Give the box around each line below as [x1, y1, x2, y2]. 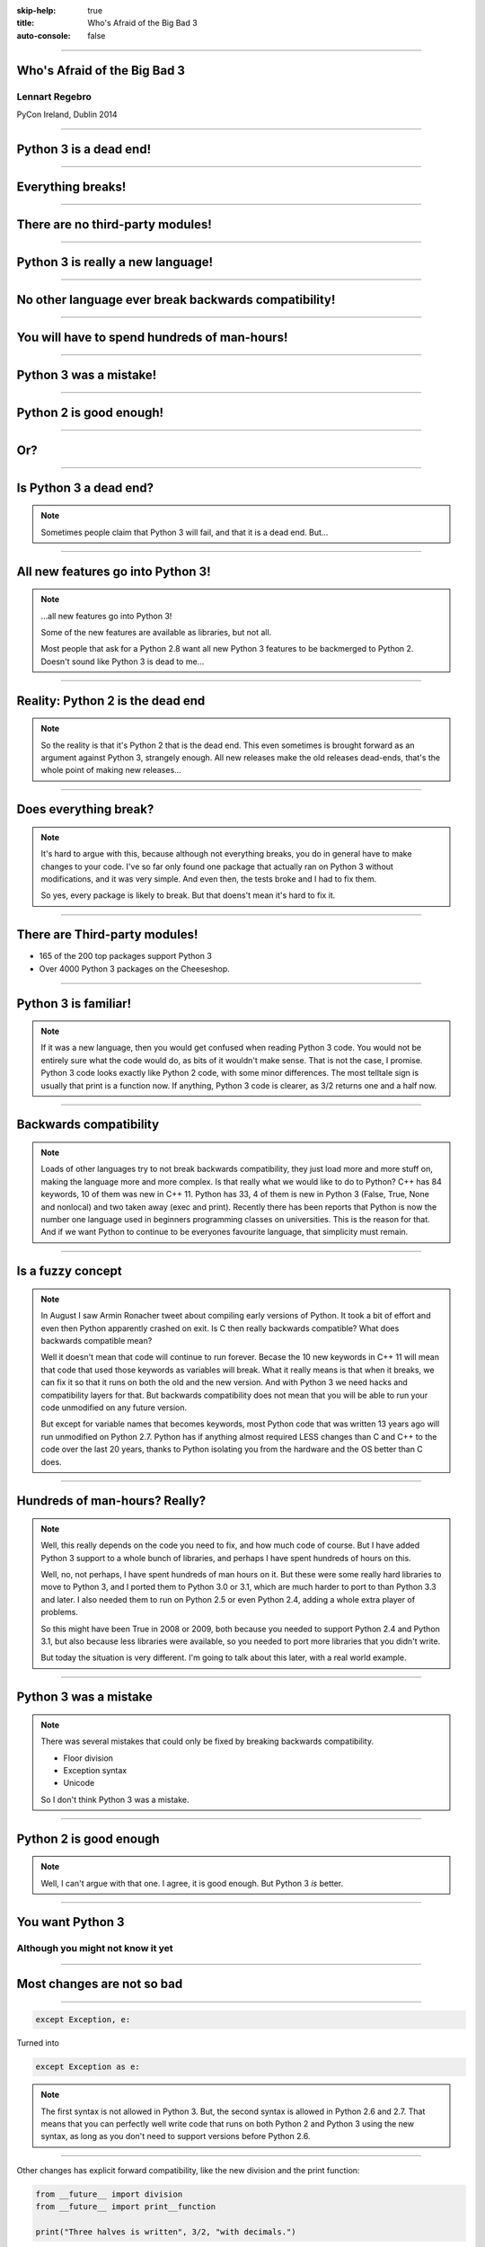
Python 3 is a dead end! [16, 141, 152, 156]
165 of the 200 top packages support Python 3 [39, 951, 213, 962]
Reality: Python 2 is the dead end [16, 693, 206, 708]
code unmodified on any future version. [40, 1402, 188, 1413]
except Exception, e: [35, 2014, 131, 2025]
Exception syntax [63, 1765, 128, 1775]
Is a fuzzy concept [16, 1264, 123, 1279]
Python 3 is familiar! [16, 996, 132, 1011]
